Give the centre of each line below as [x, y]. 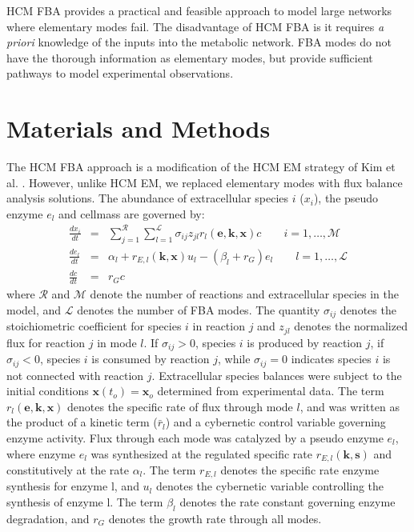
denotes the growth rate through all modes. [215, 518]
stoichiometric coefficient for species [94, 326]
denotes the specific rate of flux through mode [180, 406]
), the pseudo [346, 198]
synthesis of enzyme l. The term [85, 502]
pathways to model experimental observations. [120, 73]
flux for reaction [46, 342]
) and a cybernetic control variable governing [275, 422]
